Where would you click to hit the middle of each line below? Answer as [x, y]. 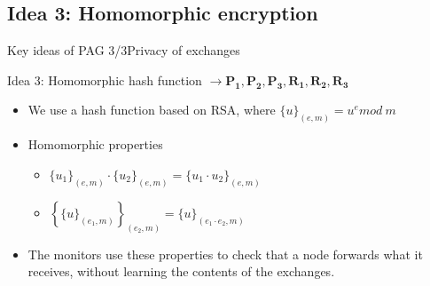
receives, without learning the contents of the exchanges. [181, 271]
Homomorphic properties [95, 144]
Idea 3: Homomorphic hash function [105, 79]
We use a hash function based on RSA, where [152, 110]
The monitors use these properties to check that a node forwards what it [225, 254]
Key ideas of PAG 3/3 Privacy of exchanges [124, 50]
